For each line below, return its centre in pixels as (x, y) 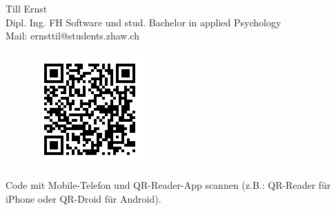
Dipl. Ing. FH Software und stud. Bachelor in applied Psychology (144, 22)
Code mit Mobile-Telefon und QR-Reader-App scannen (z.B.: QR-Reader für (168, 185)
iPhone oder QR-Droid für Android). (83, 198)
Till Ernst (27, 8)
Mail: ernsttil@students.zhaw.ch (72, 36)
